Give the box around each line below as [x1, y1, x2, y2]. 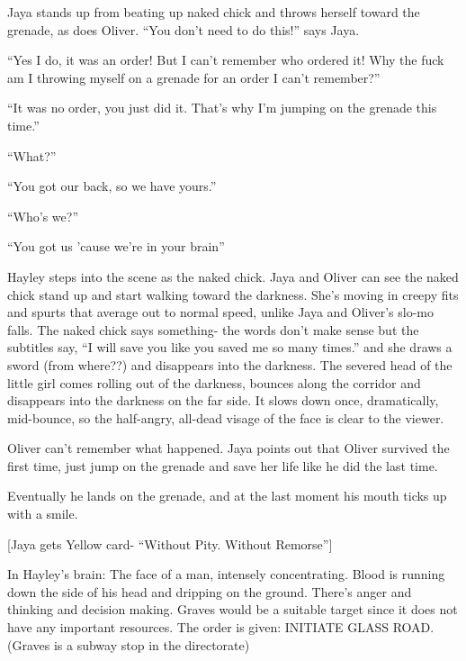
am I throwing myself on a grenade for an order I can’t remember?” [7, 68, 381, 86]
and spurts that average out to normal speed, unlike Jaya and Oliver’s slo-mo [7, 303, 435, 321]
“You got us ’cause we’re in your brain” [7, 237, 225, 256]
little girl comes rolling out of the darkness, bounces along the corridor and [7, 373, 421, 392]
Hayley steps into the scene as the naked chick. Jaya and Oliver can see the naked [7, 267, 459, 285]
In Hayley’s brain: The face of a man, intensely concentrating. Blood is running [7, 565, 445, 584]
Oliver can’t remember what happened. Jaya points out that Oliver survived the [7, 439, 450, 457]
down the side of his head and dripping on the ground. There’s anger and [7, 582, 412, 601]
